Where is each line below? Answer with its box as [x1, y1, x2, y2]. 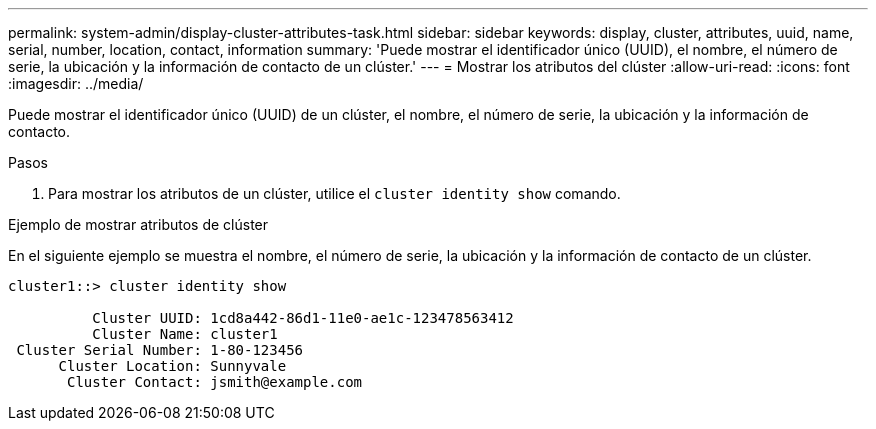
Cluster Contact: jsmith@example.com [67, 374, 363, 390]
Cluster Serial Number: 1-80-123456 [16, 342, 304, 358]
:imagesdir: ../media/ [8, 75, 144, 92]
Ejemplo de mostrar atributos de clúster [8, 216, 269, 233]
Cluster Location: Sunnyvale [58, 358, 287, 374]
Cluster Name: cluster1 [92, 326, 278, 342]
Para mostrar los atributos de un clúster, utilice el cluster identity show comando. [48, 185, 621, 202]
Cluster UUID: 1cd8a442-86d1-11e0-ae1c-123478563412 [92, 310, 514, 326]
